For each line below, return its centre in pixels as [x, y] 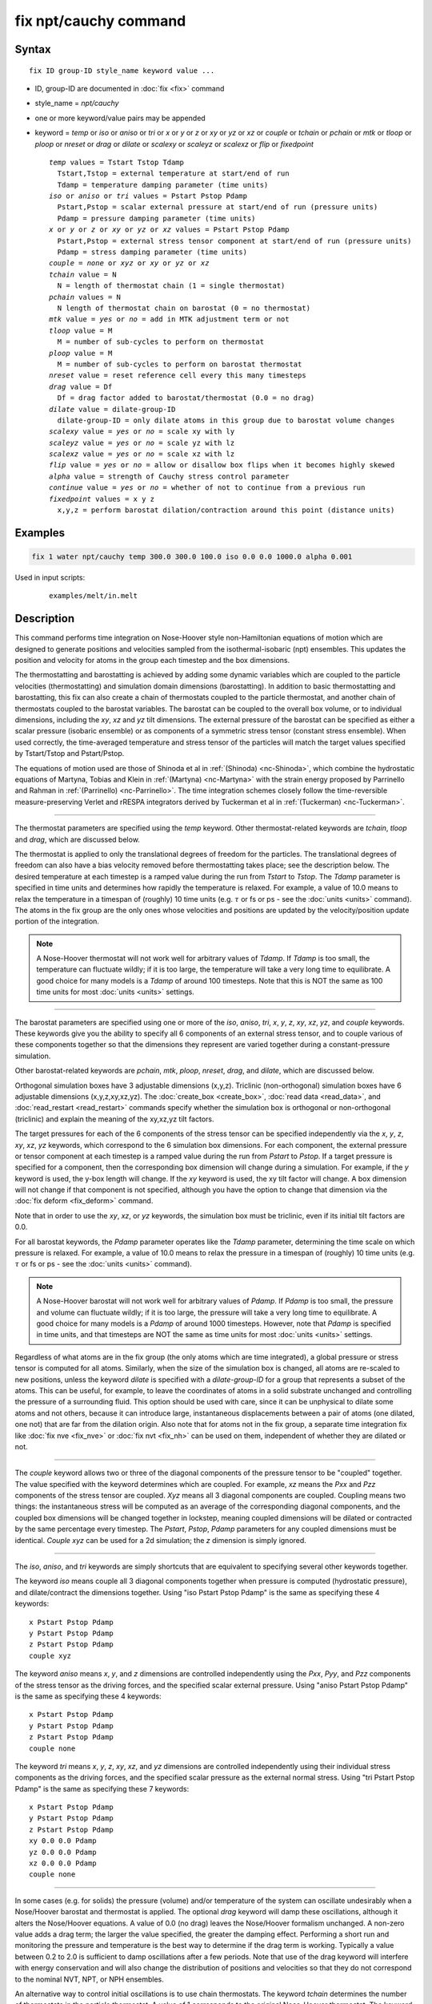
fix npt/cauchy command [100, 21]
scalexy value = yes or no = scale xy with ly [142, 432]
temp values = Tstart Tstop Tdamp [116, 162]
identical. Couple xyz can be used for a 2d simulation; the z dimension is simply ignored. [161, 1540]
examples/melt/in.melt [94, 596]
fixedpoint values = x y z [102, 499]
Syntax [33, 49]
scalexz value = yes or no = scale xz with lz [142, 454]
